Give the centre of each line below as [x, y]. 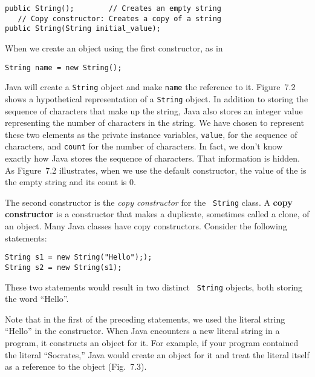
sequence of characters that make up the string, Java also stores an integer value [154, 110]
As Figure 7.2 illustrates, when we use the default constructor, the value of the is [156, 170]
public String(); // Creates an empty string [113, 8]
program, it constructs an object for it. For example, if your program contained [152, 343]
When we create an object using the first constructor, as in [114, 48]
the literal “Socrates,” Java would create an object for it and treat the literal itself [157, 354]
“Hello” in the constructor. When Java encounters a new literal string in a [142, 331]
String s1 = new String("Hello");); [79, 257]
